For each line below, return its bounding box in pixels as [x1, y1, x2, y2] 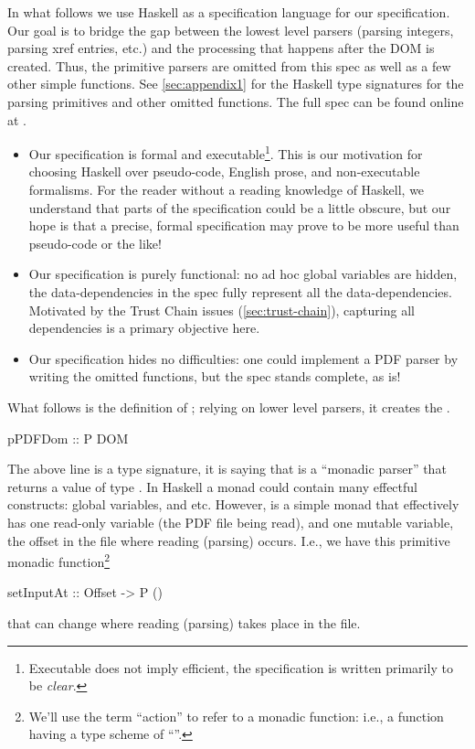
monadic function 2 [7, 550, 111, 571]
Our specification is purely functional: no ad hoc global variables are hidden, [28, 264, 458, 284]
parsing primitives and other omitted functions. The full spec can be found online [7, 91, 464, 111]
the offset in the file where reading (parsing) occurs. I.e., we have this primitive [7, 530, 450, 550]
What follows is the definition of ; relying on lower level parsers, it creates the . [7, 397, 450, 416]
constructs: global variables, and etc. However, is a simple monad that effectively [7, 495, 459, 514]
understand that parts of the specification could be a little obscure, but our [28, 198, 451, 217]
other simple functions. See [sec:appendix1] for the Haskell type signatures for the [7, 74, 464, 93]
